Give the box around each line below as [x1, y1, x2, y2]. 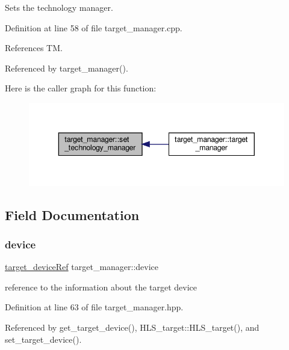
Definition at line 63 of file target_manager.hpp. [5, 301, 184, 313]
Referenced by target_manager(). [5, 61, 128, 74]
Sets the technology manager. [5, 1, 113, 13]
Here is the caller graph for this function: [5, 82, 157, 94]
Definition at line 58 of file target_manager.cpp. [5, 21, 182, 34]
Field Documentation [5, 205, 140, 224]
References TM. [5, 41, 63, 54]
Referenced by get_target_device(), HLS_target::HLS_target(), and [5, 321, 259, 333]
